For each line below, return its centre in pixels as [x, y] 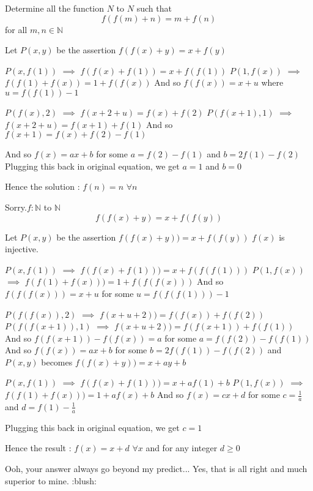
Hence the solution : [42, 186]
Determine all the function [55, 8]
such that [154, 8]
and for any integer [182, 448]
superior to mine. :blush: [51, 480]
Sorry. [16, 207]
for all [16, 29]
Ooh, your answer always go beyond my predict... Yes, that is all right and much [156, 468]
